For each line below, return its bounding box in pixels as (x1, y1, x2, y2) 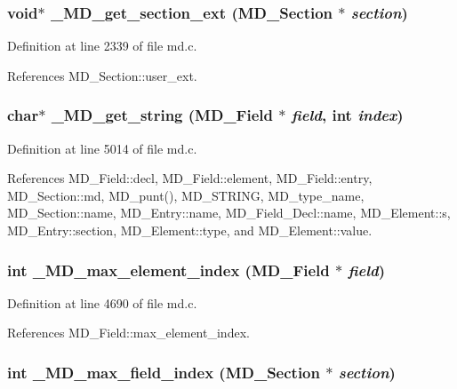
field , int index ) (291, 104, 404, 126)
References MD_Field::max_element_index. (7, 323, 250, 342)
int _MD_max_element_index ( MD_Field (7, 258, 330, 281)
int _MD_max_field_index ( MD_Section (7, 361, 320, 383)
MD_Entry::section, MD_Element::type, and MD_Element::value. (7, 221, 373, 239)
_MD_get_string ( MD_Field (51, 104, 273, 126)
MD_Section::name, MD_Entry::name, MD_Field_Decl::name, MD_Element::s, (7, 203, 451, 222)
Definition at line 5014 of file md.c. (7, 139, 197, 157)
